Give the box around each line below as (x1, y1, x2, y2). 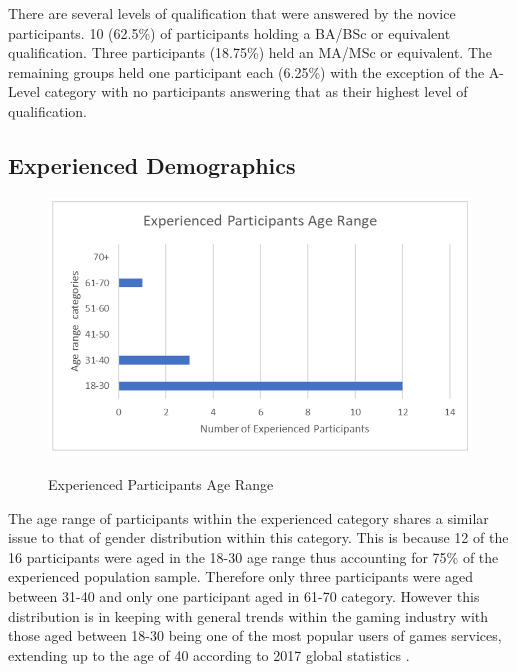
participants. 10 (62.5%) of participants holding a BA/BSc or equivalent (8, 22, 451, 43)
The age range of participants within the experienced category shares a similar (8, 507, 489, 528)
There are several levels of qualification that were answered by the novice (8, 3, 456, 23)
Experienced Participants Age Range (48, 473, 274, 494)
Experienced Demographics (8, 149, 296, 180)
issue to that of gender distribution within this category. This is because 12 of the (8, 527, 509, 548)
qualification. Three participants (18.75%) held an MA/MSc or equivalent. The (8, 42, 493, 63)
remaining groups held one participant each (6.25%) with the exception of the (8, 61, 485, 82)
